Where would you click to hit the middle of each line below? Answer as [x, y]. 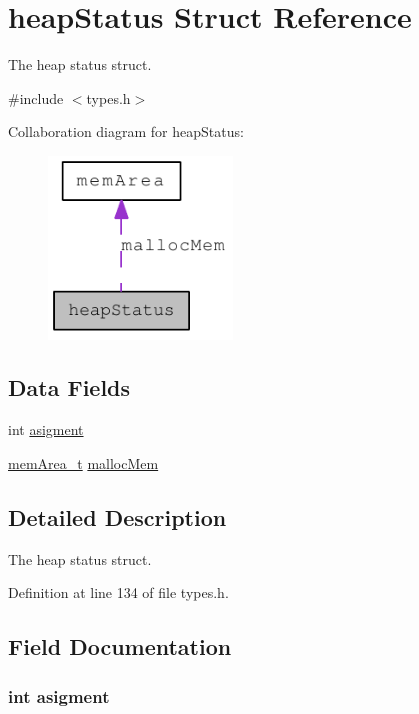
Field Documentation [120, 646]
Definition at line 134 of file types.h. [118, 592]
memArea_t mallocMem [83, 462]
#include [36, 97]
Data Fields [69, 387]
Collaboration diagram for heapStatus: [126, 131]
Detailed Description [117, 516]
